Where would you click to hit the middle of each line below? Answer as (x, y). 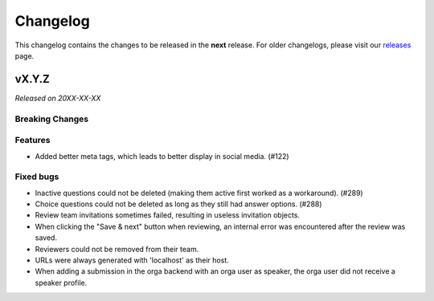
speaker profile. (61, 283)
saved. (46, 238)
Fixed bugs (37, 177)
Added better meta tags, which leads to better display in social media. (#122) (162, 156)
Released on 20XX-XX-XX (58, 98)
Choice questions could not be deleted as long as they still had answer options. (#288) (178, 204)
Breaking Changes (52, 119)
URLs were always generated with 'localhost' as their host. (132, 260)
